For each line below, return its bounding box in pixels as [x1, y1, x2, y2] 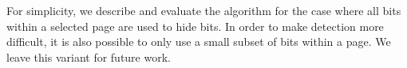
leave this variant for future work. [6, 48, 171, 65]
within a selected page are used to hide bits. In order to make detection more [6, 17, 384, 34]
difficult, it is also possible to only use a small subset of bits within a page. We [6, 33, 391, 50]
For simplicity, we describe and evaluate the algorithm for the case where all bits [6, 2, 401, 18]
